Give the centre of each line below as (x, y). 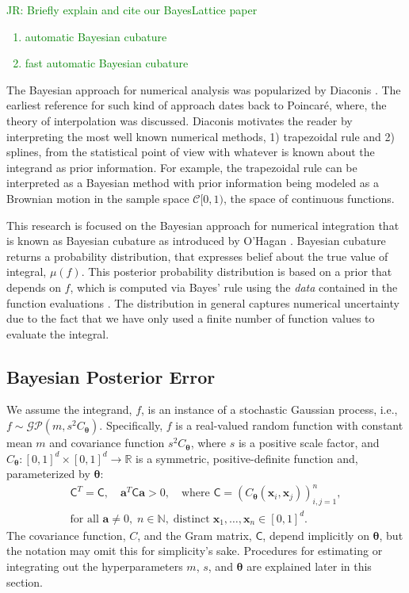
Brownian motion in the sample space (98, 198)
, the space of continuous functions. (309, 198)
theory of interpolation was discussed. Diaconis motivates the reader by (180, 120)
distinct (191, 519)
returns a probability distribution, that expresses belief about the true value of (197, 256)
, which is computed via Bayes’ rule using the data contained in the (234, 287)
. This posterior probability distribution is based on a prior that (237, 272)
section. (25, 582)
